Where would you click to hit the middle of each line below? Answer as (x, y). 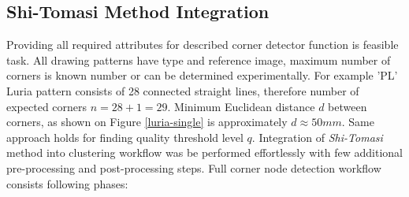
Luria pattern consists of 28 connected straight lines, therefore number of (183, 90)
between (348, 106)
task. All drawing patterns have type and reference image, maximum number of (199, 59)
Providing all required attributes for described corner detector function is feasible (203, 45)
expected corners (47, 106)
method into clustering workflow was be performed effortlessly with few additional (204, 152)
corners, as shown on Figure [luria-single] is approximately (147, 122)
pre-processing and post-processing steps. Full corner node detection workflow (194, 167)
